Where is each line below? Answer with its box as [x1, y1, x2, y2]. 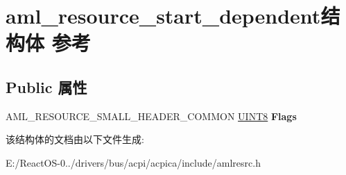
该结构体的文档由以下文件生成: [6, 132, 144, 147]
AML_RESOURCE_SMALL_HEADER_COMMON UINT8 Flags [6, 108, 297, 123]
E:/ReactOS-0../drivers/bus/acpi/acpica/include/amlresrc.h [6, 155, 261, 169]
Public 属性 [6, 76, 87, 97]
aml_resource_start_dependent [6, 1, 321, 30]
